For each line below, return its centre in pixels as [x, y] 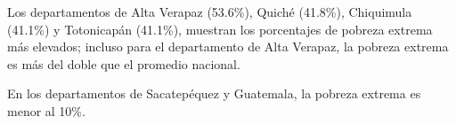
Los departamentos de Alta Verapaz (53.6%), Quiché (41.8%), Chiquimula [210, 12]
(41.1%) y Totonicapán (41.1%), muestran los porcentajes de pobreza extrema [220, 29]
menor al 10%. [46, 110]
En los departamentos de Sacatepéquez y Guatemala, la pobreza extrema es [214, 93]
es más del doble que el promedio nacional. [124, 63]
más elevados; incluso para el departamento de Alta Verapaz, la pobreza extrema [228, 46]
